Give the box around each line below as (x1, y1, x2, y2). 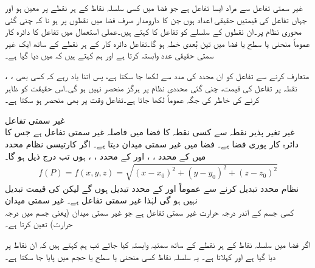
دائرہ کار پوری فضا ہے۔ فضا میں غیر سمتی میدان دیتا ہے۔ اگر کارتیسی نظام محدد (5, 137, 299, 150)
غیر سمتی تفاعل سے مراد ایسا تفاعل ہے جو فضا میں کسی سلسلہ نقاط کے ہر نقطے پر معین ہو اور (5, 1, 303, 13)
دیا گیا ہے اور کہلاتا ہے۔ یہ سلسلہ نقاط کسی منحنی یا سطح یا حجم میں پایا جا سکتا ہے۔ (5, 250, 276, 263)
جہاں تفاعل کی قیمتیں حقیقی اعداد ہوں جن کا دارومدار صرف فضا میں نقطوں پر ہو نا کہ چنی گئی (5, 13, 307, 26)
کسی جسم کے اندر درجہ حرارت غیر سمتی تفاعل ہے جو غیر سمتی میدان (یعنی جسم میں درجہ (5, 205, 294, 218)
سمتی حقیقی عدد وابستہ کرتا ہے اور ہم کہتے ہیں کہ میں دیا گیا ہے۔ (5, 49, 214, 62)
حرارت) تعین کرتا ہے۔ (5, 217, 73, 230)
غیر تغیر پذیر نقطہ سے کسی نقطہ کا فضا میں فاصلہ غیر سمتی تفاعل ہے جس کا (5, 125, 295, 138)
